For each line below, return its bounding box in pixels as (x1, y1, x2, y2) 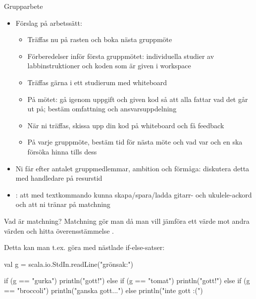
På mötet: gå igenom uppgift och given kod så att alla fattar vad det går (27, 94, 248, 104)
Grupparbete (4, 1, 43, 11)
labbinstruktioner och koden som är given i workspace (27, 60, 191, 71)
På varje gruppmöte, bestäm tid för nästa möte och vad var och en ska (27, 137, 243, 147)
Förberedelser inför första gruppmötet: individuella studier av (27, 50, 214, 61)
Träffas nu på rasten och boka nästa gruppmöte (27, 34, 172, 45)
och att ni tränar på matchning (15, 199, 110, 209)
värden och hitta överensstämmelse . (4, 225, 114, 236)
